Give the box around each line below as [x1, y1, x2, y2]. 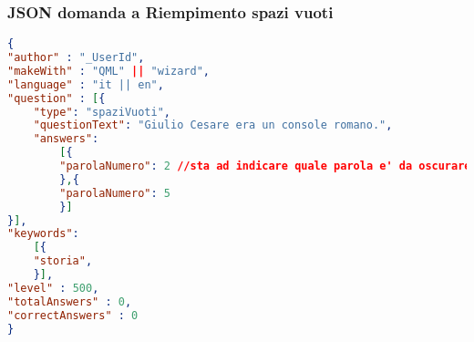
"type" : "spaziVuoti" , [33, 105, 171, 119]
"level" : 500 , [7, 281, 99, 295]
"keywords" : [7, 227, 79, 241]
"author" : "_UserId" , [7, 51, 145, 65]
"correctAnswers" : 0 [7, 308, 139, 322]
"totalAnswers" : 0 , [7, 295, 132, 308]
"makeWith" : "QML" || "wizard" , [7, 64, 211, 78]
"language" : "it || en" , [7, 78, 164, 91]
